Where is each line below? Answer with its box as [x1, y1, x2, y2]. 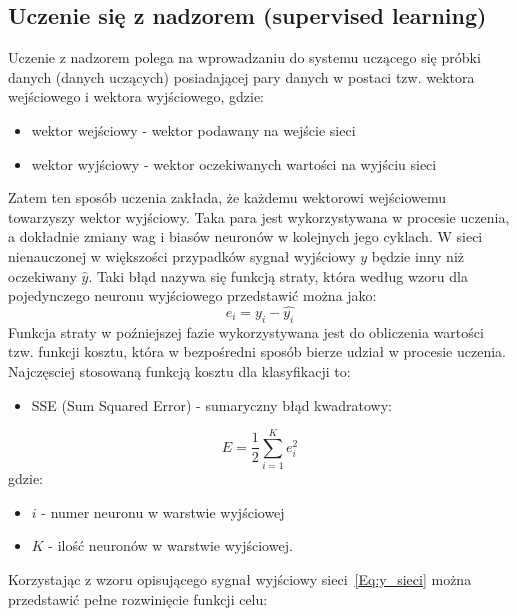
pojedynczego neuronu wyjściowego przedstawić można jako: [8, 285, 377, 306]
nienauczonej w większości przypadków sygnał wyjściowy [8, 245, 356, 266]
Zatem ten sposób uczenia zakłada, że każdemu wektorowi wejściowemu [8, 187, 447, 208]
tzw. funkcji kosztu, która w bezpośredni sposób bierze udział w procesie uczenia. [8, 341, 506, 362]
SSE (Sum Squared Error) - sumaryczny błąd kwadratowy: [31, 394, 392, 415]
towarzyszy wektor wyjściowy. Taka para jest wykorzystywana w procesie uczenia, [8, 206, 510, 227]
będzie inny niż [371, 245, 465, 266]
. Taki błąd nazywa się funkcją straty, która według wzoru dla [88, 265, 468, 286]
